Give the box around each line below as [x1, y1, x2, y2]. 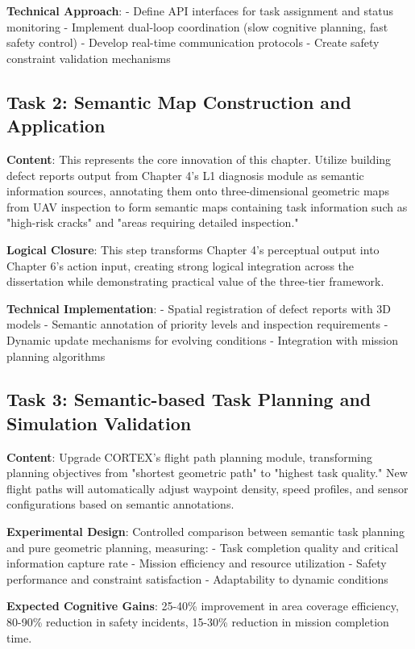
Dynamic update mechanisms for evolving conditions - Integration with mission [6, 331, 398, 348]
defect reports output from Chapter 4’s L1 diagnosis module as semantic [6, 166, 364, 183]
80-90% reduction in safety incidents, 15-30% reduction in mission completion [6, 613, 389, 630]
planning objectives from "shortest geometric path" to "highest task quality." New [6, 464, 408, 481]
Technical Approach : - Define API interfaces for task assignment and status [6, 2, 394, 19]
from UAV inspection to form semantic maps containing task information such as [6, 198, 408, 215]
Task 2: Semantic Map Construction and [6, 89, 351, 114]
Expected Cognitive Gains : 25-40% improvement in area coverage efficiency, [6, 597, 399, 614]
